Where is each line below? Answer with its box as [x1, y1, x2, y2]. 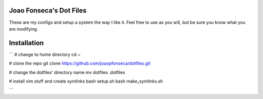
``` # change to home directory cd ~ [9, 51, 81, 57]
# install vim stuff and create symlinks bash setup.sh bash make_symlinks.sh [9, 78, 163, 84]
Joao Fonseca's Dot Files [9, 6, 87, 15]
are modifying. [9, 26, 38, 32]
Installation [9, 39, 44, 47]
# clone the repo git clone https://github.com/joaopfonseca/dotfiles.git [9, 61, 150, 66]
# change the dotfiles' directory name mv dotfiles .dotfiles [9, 69, 125, 75]
